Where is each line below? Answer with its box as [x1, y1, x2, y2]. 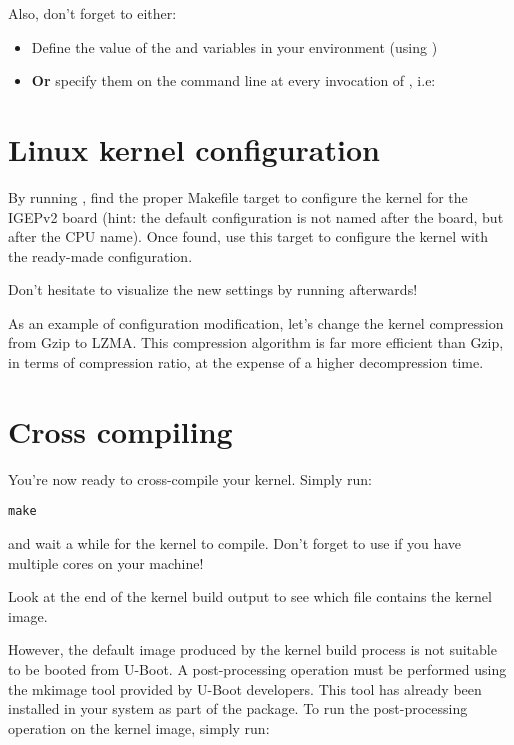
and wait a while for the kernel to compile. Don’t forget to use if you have [8, 533, 462, 554]
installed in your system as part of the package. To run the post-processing [8, 698, 468, 719]
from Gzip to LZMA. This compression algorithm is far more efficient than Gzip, [8, 332, 504, 353]
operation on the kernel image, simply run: [8, 717, 270, 738]
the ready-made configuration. [8, 245, 193, 266]
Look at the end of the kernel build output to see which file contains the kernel [8, 586, 492, 607]
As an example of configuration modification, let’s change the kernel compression [8, 312, 504, 333]
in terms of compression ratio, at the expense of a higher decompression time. [8, 352, 484, 373]
